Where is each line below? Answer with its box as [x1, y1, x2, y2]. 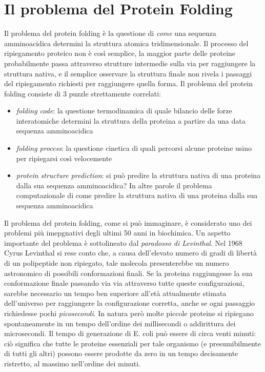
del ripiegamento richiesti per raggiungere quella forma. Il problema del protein [4, 78, 253, 89]
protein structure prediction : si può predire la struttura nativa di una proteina [16, 170, 261, 181]
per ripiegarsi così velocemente [16, 152, 112, 163]
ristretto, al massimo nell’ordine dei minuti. [4, 358, 140, 368]
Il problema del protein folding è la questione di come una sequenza [4, 28, 216, 38]
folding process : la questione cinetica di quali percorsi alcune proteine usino [16, 143, 252, 153]
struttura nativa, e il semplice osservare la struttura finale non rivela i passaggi [4, 68, 252, 79]
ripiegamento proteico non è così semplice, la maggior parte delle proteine [4, 48, 236, 58]
